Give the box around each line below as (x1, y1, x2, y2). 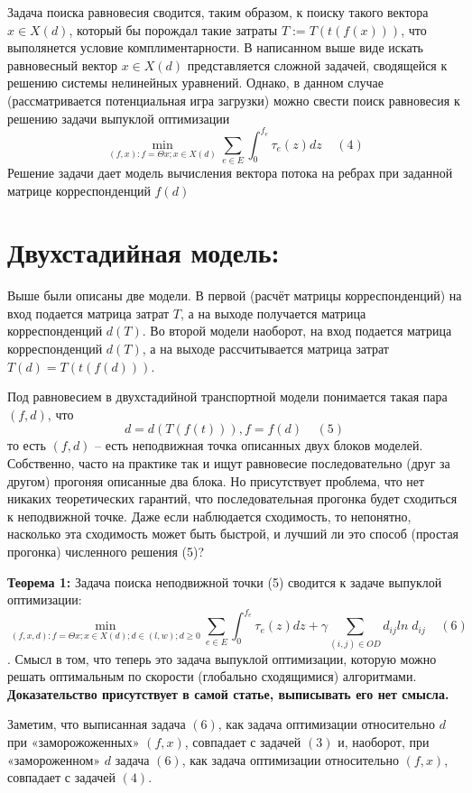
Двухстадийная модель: (7, 234, 280, 271)
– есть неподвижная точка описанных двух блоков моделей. (95, 436, 423, 455)
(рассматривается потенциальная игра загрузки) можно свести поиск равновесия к (7, 90, 460, 109)
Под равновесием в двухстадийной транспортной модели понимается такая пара (7, 387, 448, 406)
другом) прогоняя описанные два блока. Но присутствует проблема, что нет (7, 471, 425, 490)
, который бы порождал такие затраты (69, 20, 278, 39)
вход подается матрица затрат (7, 303, 170, 322)
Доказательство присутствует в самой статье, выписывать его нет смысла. (7, 684, 449, 703)
